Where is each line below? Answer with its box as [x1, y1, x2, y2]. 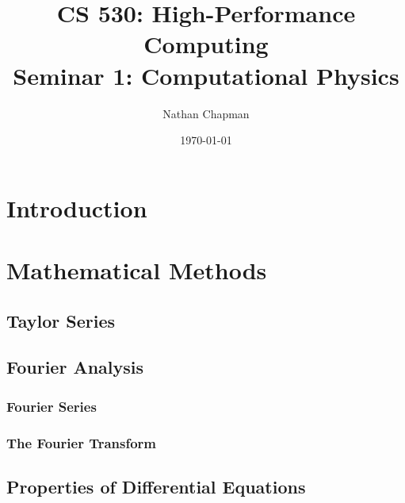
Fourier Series [6, 396, 97, 416]
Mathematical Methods [6, 254, 267, 286]
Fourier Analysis [6, 355, 144, 379]
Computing [143, 28, 269, 60]
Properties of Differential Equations [6, 474, 306, 498]
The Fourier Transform [6, 432, 157, 452]
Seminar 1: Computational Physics [13, 59, 399, 91]
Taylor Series [6, 308, 116, 332]
